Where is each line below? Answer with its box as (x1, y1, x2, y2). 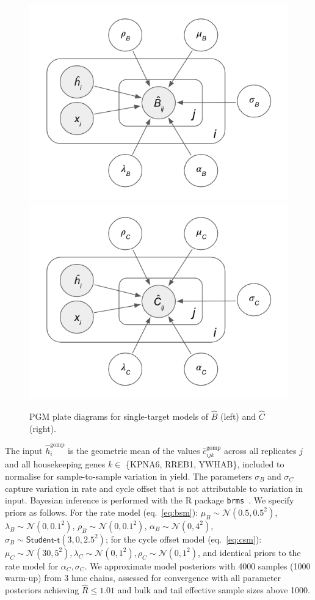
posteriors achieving (5, 584, 79, 596)
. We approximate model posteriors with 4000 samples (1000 (84, 559, 311, 572)
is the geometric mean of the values (68, 444, 200, 456)
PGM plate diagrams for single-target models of (29, 410, 209, 422)
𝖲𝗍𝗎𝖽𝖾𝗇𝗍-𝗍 (26, 535, 60, 544)
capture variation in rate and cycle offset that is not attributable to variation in (5, 481, 303, 494)
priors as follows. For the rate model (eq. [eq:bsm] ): (5, 505, 198, 518)
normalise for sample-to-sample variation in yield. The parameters (5, 469, 252, 482)
